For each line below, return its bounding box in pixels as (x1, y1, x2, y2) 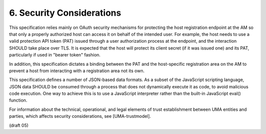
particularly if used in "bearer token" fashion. (9, 52, 101, 58)
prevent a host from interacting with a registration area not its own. (9, 68, 145, 74)
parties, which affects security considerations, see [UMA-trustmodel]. (9, 113, 151, 119)
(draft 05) (9, 122, 29, 128)
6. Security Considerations (9, 7, 122, 18)
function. (9, 97, 28, 103)
